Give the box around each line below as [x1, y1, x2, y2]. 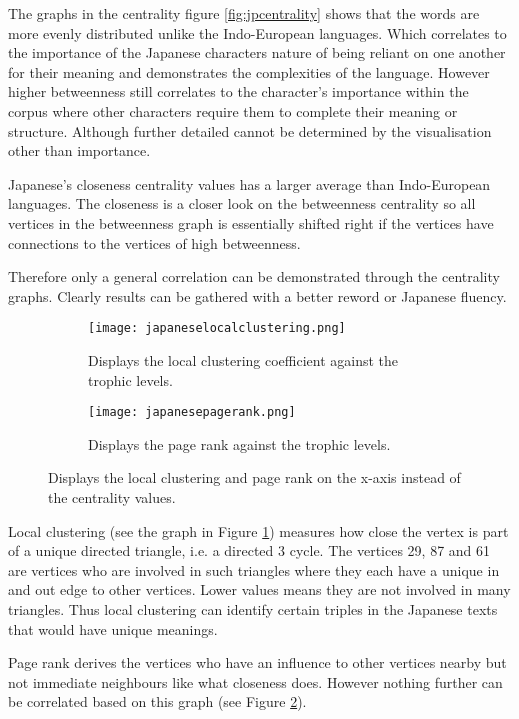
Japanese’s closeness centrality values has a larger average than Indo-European [8, 173, 491, 194]
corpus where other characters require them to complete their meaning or [8, 100, 458, 121]
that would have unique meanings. [8, 618, 218, 639]
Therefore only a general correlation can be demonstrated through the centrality [8, 266, 500, 287]
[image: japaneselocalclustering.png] [88, 321, 346, 336]
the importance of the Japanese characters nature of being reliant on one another [8, 42, 506, 63]
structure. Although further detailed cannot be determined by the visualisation [8, 120, 492, 141]
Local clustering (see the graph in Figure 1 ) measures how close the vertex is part [8, 520, 509, 541]
